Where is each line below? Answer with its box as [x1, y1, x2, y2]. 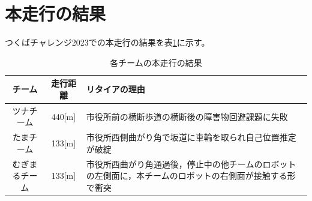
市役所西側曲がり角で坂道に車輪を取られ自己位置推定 [86, 131, 296, 143]
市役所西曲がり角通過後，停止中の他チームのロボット [86, 157, 296, 170]
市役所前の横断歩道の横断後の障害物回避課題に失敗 [86, 110, 288, 122]
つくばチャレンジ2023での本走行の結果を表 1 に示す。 [5, 36, 210, 49]
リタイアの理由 [86, 83, 145, 95]
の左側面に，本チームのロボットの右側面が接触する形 [86, 169, 296, 182]
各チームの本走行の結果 [110, 56, 202, 68]
